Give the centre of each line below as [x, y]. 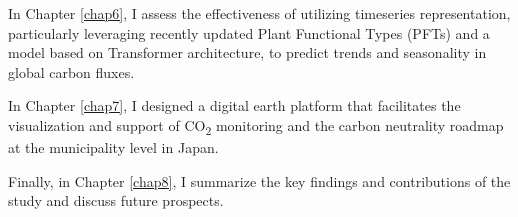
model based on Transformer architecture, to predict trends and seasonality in [247, 52]
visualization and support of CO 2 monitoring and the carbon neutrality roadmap [256, 126]
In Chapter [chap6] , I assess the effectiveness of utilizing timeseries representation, [259, 13]
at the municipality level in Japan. [113, 147]
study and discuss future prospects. [116, 200]
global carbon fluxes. [71, 71]
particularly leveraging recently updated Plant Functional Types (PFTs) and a [249, 32]
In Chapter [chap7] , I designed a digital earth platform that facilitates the [234, 105]
